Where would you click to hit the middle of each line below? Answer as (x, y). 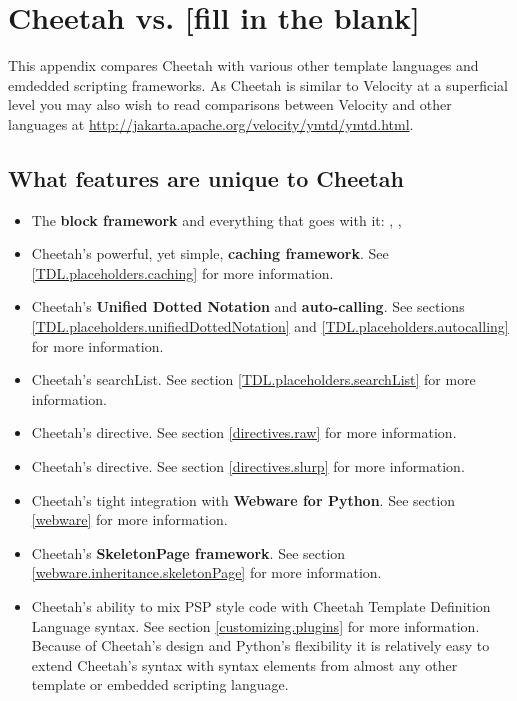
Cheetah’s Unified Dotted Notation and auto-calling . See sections (248, 306)
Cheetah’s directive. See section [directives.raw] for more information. (244, 432)
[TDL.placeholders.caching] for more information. (182, 272)
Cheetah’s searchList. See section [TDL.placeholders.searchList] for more (253, 379)
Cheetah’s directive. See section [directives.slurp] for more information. (248, 466)
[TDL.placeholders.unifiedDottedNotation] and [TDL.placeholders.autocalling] (270, 326)
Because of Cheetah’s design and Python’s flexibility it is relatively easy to (260, 645)
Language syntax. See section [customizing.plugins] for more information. (255, 625)
